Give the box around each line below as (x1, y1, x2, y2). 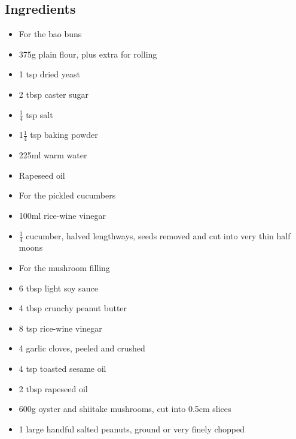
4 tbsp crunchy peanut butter (19, 302, 127, 314)
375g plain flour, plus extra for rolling (19, 47, 157, 60)
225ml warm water (19, 149, 87, 161)
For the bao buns (19, 28, 82, 40)
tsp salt (26, 108, 53, 121)
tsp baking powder (30, 128, 98, 141)
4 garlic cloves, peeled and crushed (19, 342, 145, 354)
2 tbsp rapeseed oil (19, 382, 88, 395)
